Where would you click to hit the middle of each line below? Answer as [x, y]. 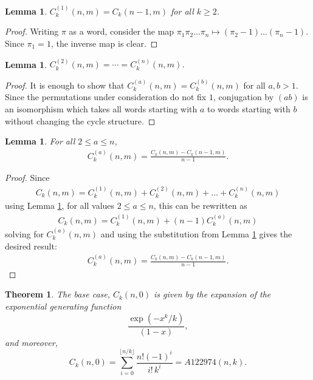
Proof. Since [27, 178]
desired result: [31, 246]
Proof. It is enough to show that [65, 85]
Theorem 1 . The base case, [58, 294]
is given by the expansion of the [212, 294]
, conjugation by [243, 97]
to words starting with [249, 109]
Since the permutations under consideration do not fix [106, 97]
